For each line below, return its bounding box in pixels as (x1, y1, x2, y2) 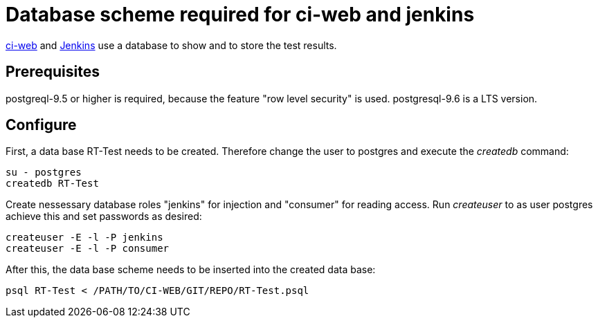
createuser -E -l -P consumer (6, 243, 170, 255)
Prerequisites (6, 63, 100, 81)
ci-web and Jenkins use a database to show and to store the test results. (6, 39, 337, 51)
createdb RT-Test (6, 178, 99, 190)
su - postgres (6, 167, 82, 178)
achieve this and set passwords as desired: (6, 210, 202, 223)
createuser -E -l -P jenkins (6, 232, 163, 243)
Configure (6, 116, 77, 134)
